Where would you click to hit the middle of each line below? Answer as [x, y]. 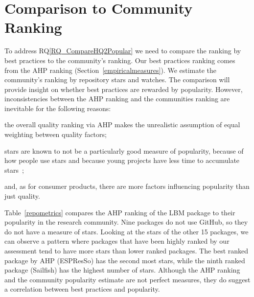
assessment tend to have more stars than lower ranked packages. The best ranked [127, 251]
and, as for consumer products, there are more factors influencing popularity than [127, 186]
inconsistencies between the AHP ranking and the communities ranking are [117, 99]
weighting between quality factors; [56, 134]
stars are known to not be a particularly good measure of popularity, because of [124, 150]
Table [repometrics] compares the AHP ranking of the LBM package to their [120, 212]
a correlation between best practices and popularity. [82, 289]
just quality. [22, 196]
